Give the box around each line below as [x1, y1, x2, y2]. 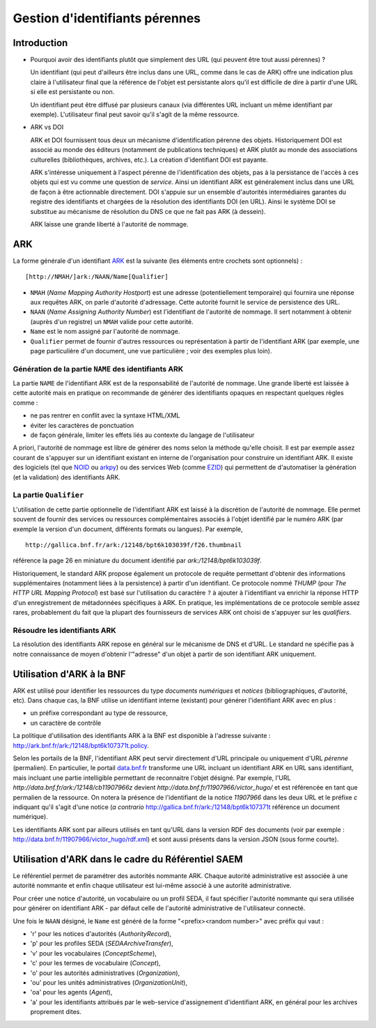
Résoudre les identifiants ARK [13, 626, 116, 636]
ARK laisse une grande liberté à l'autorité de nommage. [30, 220, 189, 228]
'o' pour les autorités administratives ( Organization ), [30, 969, 180, 977]
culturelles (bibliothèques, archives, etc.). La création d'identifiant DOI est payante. [30, 155, 268, 164]
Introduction [13, 37, 68, 49]
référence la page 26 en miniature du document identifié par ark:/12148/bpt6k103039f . [13, 556, 263, 565]
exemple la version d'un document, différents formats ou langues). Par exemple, [13, 525, 243, 533]
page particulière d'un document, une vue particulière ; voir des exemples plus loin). [30, 346, 272, 355]
